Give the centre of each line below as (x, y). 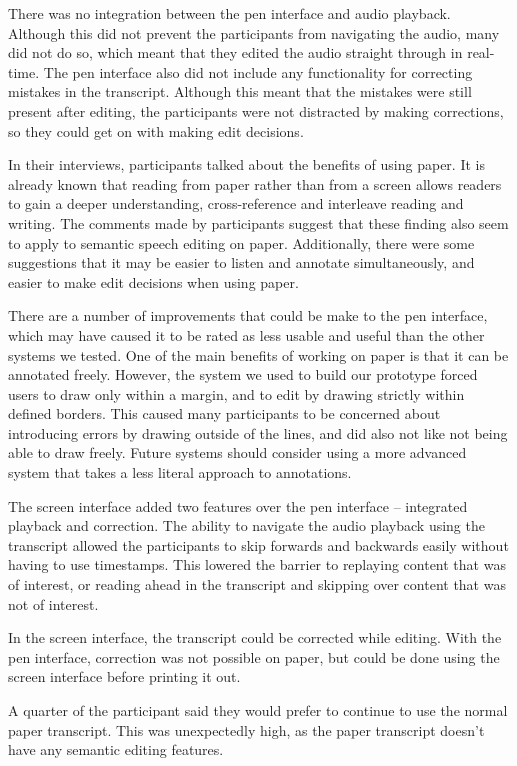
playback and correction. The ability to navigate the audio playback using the (246, 525)
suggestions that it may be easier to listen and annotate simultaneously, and (241, 262)
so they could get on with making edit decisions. (156, 130)
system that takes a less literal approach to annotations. (180, 472)
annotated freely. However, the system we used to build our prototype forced (243, 374)
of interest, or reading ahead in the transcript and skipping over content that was (257, 584)
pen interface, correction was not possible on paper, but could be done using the (254, 656)
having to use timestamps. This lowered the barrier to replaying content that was (257, 564)
